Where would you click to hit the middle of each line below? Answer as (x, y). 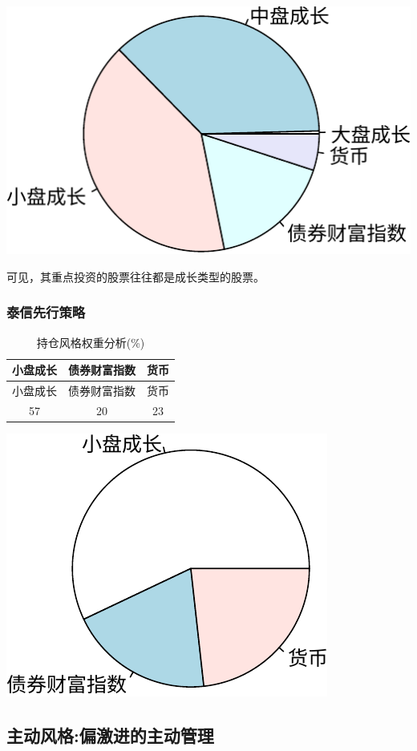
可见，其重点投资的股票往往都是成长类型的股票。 (136, 276)
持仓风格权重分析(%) (91, 342)
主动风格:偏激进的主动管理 (110, 735)
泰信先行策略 (46, 312)
